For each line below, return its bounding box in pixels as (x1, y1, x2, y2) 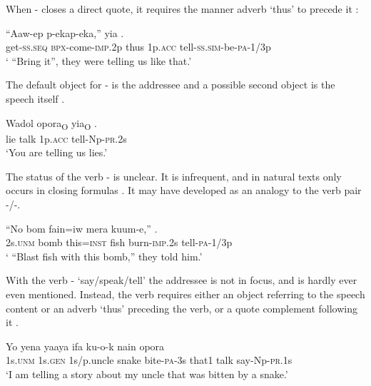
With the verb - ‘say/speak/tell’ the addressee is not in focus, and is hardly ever (6, 273, 357, 288)
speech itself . (6, 91, 65, 106)
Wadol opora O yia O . (6, 115, 97, 132)
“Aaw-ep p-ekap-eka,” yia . (6, 25, 124, 40)
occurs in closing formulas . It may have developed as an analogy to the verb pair (6, 183, 362, 198)
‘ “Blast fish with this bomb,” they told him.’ (6, 248, 203, 263)
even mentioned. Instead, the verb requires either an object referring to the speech (6, 287, 365, 302)
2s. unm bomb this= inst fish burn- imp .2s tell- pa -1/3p (6, 235, 233, 250)
